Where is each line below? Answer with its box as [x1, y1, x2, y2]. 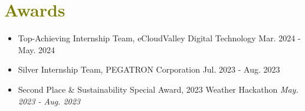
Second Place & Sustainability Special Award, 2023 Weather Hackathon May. [18, 83, 299, 95]
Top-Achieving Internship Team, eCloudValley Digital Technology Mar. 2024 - [18, 32, 301, 44]
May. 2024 [18, 43, 55, 56]
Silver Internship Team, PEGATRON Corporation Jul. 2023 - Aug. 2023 [18, 63, 280, 76]
